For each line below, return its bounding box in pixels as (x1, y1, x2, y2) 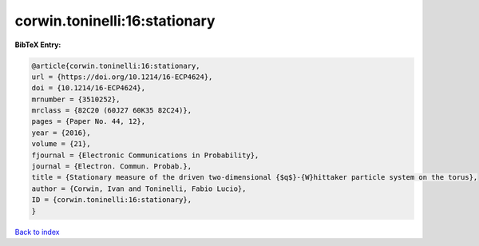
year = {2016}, (31, 128, 91, 137)
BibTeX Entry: (14, 40, 61, 50)
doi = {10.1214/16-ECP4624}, (31, 84, 146, 93)
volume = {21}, (31, 140, 91, 149)
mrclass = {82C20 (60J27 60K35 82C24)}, (31, 106, 192, 115)
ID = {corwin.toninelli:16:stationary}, (31, 196, 192, 204)
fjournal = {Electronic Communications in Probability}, (31, 150, 259, 160)
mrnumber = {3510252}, (31, 94, 121, 104)
